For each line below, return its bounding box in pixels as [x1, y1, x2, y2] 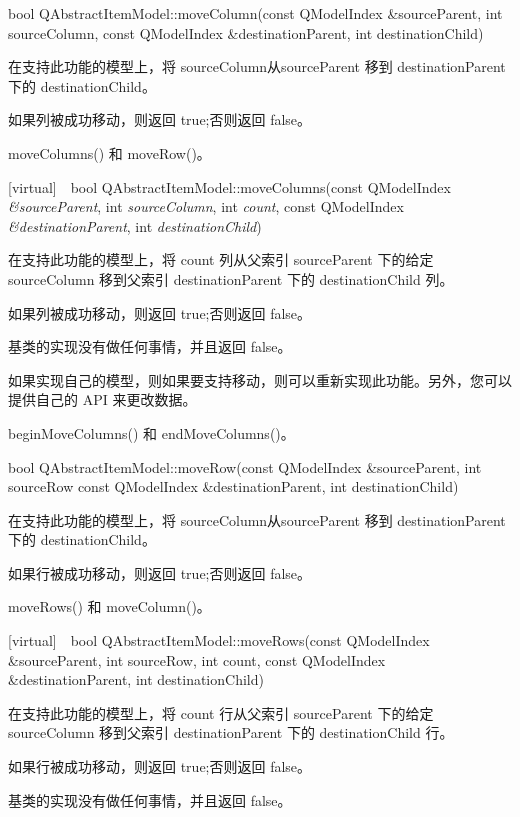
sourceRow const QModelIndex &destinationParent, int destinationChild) [8, 476, 459, 497]
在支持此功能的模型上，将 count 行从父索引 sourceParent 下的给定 [8, 702, 434, 723]
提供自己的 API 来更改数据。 [8, 389, 197, 410]
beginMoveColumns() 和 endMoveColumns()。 [8, 422, 295, 443]
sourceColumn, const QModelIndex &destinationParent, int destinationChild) [8, 22, 484, 43]
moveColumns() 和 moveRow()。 [8, 142, 211, 163]
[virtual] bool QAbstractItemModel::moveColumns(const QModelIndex [8, 176, 451, 197]
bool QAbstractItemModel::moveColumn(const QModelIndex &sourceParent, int [8, 3, 503, 23]
